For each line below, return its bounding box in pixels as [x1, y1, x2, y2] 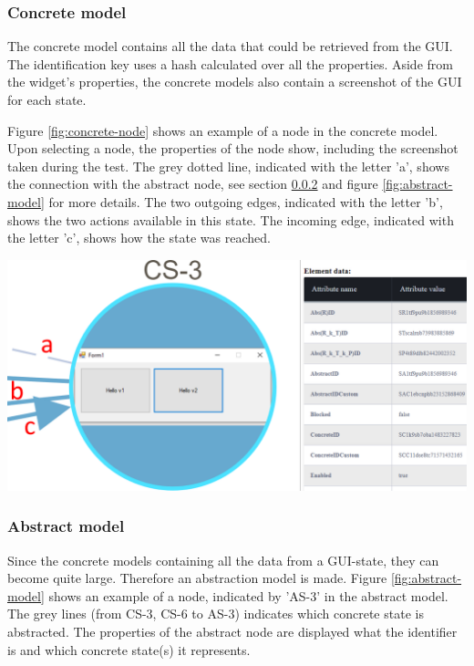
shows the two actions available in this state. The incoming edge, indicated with [7, 210, 454, 229]
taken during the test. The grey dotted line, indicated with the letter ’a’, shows [7, 156, 449, 175]
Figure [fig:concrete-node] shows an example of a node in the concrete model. [7, 120, 438, 140]
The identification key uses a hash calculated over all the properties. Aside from [7, 54, 453, 73]
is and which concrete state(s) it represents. [7, 640, 251, 659]
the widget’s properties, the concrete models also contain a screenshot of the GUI [7, 72, 462, 91]
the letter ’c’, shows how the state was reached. [7, 228, 271, 247]
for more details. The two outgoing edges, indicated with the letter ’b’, [48, 192, 443, 211]
